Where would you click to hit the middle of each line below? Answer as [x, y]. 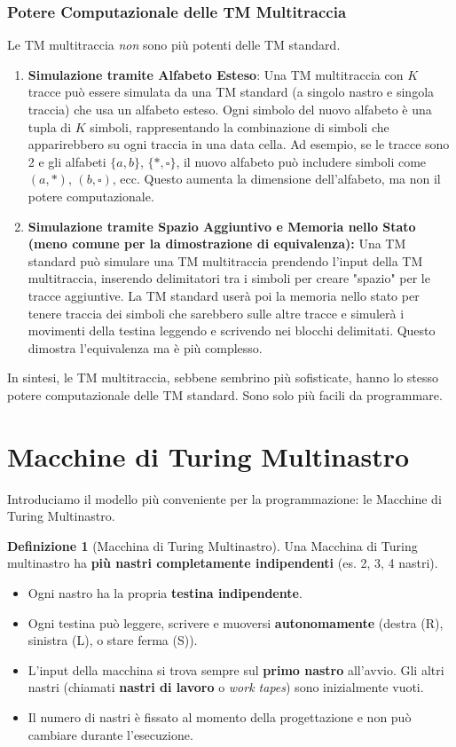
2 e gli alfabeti [67, 161]
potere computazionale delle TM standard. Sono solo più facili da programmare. [225, 394]
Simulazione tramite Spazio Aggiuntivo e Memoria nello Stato [222, 226]
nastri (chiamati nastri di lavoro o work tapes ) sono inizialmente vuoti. [226, 687]
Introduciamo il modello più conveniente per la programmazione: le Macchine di [224, 498]
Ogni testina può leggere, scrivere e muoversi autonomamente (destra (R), [236, 622]
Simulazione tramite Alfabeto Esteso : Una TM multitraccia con [216, 74]
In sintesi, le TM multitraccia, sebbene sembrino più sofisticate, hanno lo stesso [223, 377]
